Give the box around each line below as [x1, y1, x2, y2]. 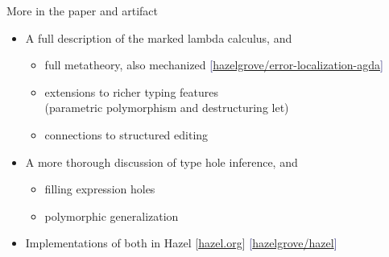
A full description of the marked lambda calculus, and [25, 29, 292, 46]
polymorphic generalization [44, 207, 179, 224]
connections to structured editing [44, 126, 209, 143]
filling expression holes [44, 180, 155, 197]
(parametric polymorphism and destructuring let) [44, 99, 289, 116]
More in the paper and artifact [6, 2, 158, 19]
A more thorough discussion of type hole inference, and [25, 153, 298, 170]
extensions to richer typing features [44, 83, 218, 100]
